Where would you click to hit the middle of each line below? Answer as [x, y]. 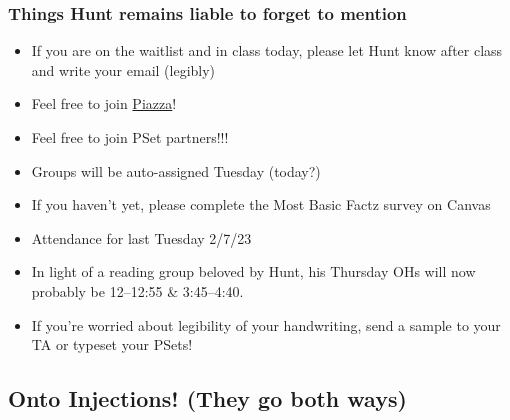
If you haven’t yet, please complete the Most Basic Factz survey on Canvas [261, 204]
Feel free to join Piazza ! [104, 103]
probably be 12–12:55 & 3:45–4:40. [137, 290]
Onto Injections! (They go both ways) [207, 398]
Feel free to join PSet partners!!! [130, 137]
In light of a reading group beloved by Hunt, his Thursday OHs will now [253, 271]
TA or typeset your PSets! [112, 344]
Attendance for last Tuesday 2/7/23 [141, 237]
